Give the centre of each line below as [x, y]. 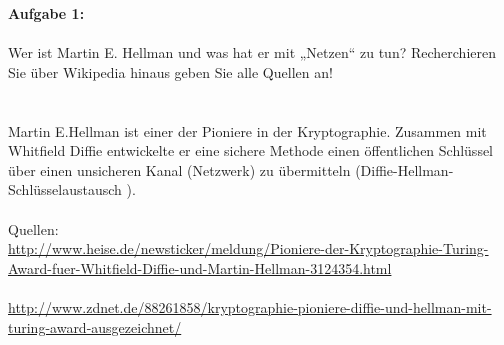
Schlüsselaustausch [65, 189]
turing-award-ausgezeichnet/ [95, 326]
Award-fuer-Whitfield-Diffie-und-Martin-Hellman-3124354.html [200, 267]
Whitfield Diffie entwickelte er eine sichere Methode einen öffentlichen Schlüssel [250, 150]
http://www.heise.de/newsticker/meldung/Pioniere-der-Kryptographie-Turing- [248, 248]
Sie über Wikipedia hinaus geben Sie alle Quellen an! [170, 71]
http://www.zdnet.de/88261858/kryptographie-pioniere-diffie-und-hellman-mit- [250, 306]
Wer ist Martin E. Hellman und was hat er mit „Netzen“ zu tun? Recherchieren [252, 52]
